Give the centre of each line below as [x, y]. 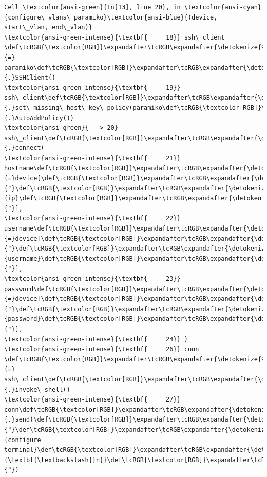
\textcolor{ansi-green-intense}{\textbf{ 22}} [92, 218]
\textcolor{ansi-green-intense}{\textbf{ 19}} [92, 88]
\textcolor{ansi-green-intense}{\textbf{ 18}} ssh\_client [115, 37]
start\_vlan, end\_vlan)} [48, 27]
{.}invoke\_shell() [37, 389]
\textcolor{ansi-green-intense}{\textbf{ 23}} [92, 279]
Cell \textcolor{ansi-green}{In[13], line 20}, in [92, 7]
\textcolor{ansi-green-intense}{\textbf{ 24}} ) [96, 339]
